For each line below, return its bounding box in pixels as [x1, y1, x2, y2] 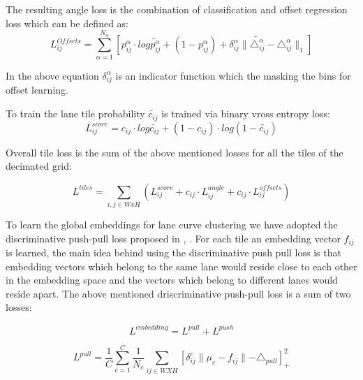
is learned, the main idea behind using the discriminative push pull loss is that [6, 245, 341, 260]
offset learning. [6, 82, 68, 97]
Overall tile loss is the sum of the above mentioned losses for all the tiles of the [6, 145, 343, 159]
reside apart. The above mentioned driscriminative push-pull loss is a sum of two [6, 286, 351, 300]
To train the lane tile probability [6, 106, 145, 121]
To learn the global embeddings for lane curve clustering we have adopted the [6, 217, 338, 232]
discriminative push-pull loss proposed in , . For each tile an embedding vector [6, 231, 341, 245]
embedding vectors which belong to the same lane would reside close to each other [6, 258, 357, 273]
